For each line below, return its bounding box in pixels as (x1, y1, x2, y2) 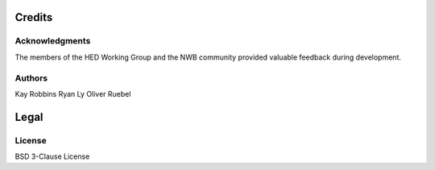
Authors (14, 73, 48, 84)
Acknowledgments (14, 35, 91, 47)
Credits (14, 10, 53, 24)
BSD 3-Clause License (14, 151, 90, 161)
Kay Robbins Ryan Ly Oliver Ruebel (14, 89, 131, 98)
